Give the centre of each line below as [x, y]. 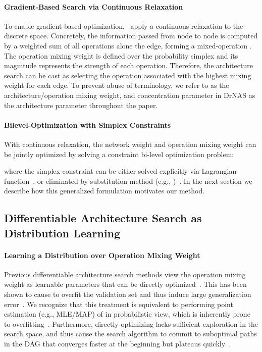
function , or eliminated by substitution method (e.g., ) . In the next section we [128, 181]
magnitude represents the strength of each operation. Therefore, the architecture [128, 65]
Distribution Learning [62, 233]
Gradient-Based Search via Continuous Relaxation [94, 6]
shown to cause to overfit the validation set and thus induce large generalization [128, 294]
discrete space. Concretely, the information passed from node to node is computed [131, 36]
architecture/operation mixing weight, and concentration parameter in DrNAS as [130, 95]
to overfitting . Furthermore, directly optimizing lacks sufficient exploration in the [131, 323]
